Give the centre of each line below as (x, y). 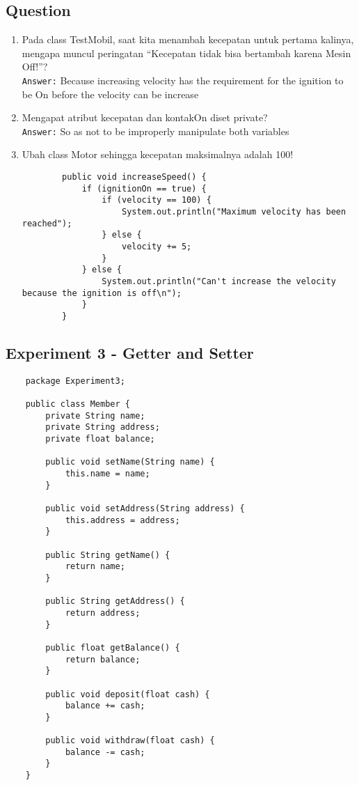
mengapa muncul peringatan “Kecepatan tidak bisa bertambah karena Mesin (186, 53)
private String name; (95, 415)
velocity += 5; (157, 247)
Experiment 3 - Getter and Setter (130, 352)
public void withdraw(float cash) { (130, 741)
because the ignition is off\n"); (102, 293)
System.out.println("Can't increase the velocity (219, 281)
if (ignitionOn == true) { (144, 188)
